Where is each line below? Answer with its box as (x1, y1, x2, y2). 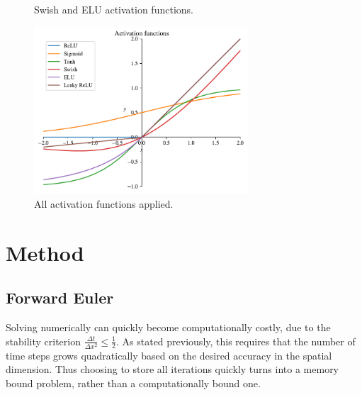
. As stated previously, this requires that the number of (116, 333, 356, 348)
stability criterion (6, 333, 81, 348)
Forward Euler (6, 286, 114, 308)
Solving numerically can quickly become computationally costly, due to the (6, 320, 331, 335)
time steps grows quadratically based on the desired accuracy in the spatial (6, 347, 332, 362)
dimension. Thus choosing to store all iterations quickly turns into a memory (6, 362, 339, 377)
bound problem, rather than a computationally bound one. (6, 375, 261, 390)
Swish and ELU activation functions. (34, 2, 193, 16)
